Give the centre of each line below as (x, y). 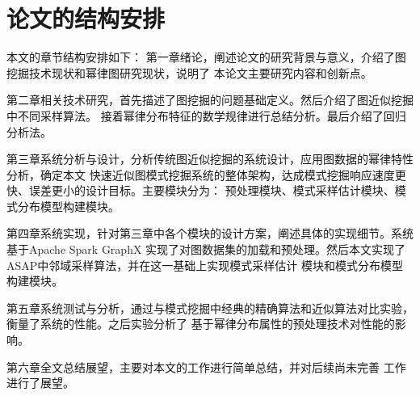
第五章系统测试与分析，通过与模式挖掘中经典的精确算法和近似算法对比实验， (210, 308)
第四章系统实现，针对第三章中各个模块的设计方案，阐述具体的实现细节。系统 (210, 233)
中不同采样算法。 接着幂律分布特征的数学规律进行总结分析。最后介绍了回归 (206, 115)
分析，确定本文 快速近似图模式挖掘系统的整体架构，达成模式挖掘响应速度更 (206, 174)
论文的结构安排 (86, 18)
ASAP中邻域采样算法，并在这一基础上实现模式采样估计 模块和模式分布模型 (205, 265)
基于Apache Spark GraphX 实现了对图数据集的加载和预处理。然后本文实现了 (206, 249)
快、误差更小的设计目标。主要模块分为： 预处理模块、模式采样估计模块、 (201, 190)
